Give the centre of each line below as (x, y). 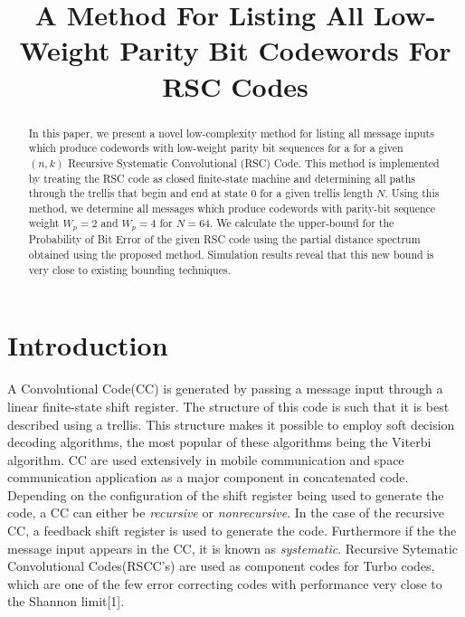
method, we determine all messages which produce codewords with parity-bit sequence (232, 208)
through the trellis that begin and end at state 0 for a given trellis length (200, 193)
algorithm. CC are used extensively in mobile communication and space (206, 459)
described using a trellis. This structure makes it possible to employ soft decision (231, 424)
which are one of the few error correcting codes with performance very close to (225, 583)
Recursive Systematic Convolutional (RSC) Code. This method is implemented (254, 162)
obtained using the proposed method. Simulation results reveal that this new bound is (231, 255)
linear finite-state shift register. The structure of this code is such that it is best (228, 406)
